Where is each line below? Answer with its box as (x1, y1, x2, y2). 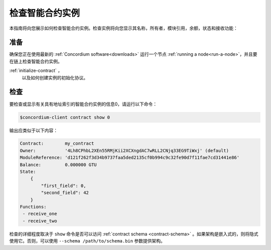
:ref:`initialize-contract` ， (9, 68, 63, 74)
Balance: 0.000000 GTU (20, 162, 97, 168)
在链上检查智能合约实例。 (9, 58, 62, 64)
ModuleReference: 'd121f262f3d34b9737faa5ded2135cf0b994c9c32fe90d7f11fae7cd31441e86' (20, 155, 240, 161)
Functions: (20, 204, 47, 209)
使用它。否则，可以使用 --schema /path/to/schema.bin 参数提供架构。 (9, 238, 165, 244)
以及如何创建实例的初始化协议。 (22, 74, 88, 80)
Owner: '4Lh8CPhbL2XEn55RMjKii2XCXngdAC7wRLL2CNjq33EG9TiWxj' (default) (20, 148, 229, 153)
